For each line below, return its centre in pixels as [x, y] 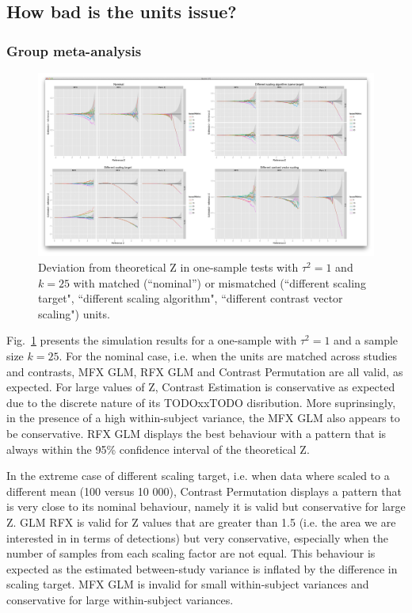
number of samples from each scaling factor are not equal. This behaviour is [191, 553]
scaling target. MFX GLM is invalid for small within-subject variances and [188, 584]
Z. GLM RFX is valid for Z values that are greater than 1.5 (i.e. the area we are [201, 522]
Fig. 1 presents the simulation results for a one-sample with [152, 340]
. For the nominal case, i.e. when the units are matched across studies [228, 356]
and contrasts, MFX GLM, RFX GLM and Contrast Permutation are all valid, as [205, 371]
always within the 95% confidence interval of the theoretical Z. [158, 449]
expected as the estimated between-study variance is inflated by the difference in [202, 568]
